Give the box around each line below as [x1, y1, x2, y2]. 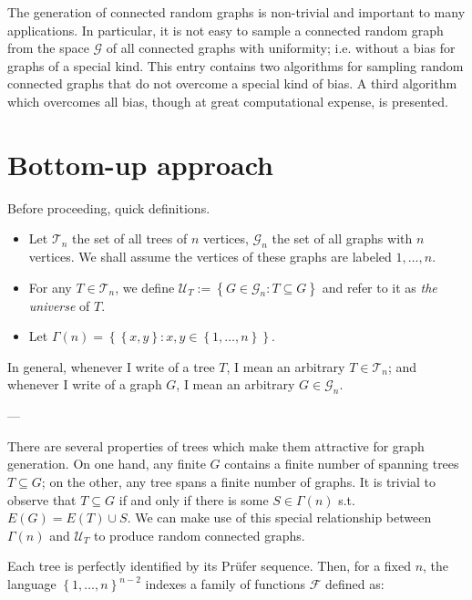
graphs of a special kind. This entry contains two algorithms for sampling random [7, 56, 464, 75]
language [7, 574, 56, 593]
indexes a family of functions [145, 574, 306, 593]
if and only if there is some [118, 490, 269, 509]
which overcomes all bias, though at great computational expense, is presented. [7, 91, 448, 110]
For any [28, 277, 72, 296]
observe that [7, 490, 77, 509]
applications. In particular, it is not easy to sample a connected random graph [7, 20, 444, 39]
